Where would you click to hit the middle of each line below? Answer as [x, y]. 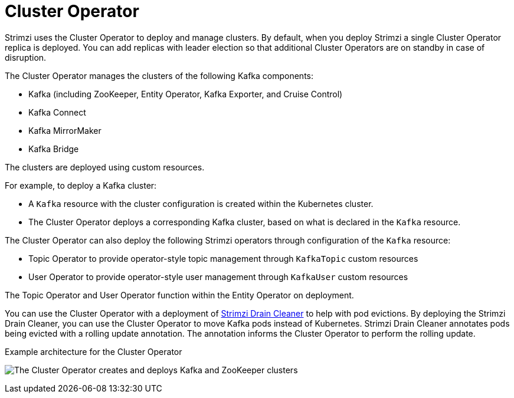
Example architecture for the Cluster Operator [94, 351]
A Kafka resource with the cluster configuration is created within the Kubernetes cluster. [201, 203]
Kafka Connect [57, 112]
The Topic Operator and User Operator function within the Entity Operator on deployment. [179, 295]
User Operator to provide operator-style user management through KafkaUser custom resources [218, 277]
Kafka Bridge [54, 149]
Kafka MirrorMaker [65, 130]
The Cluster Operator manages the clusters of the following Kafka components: [159, 75]
